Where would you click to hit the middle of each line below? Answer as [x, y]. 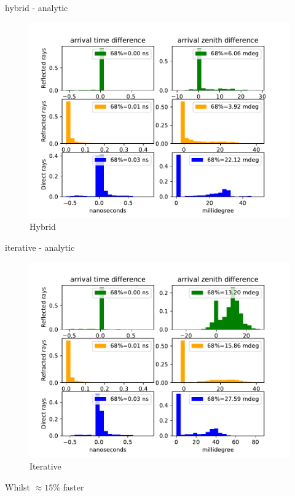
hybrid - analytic [37, 7]
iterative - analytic [40, 247]
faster [73, 486]
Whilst [18, 486]
